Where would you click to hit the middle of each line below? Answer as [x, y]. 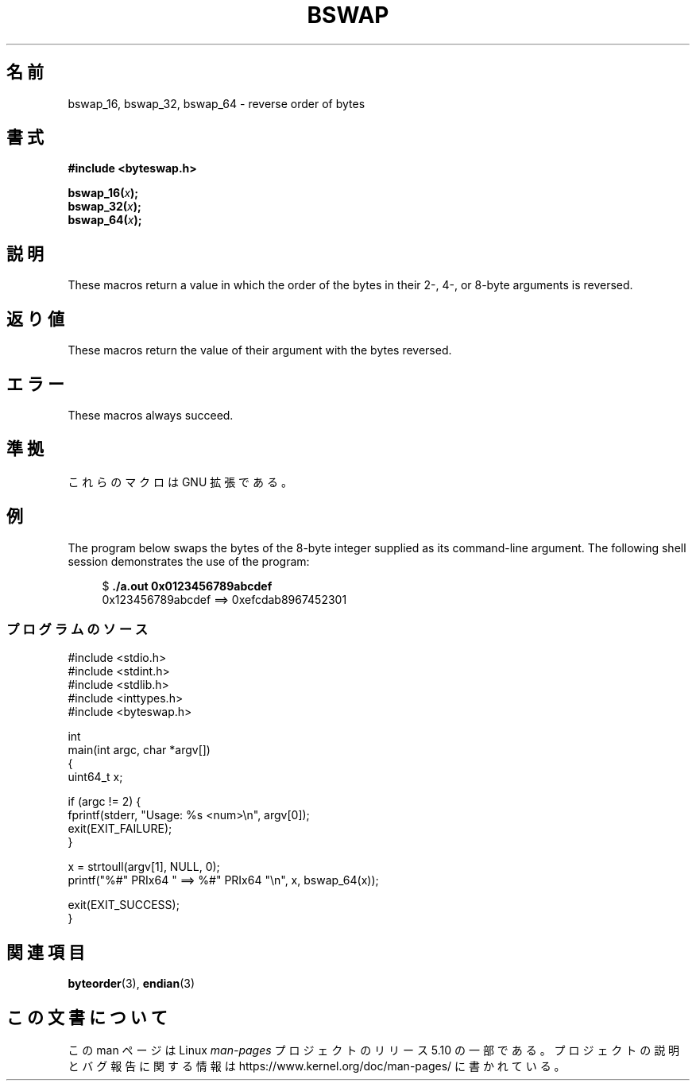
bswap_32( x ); [104, 207]
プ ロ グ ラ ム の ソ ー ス [77, 630]
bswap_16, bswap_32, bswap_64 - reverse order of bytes [217, 103]
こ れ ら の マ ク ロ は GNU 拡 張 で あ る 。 [180, 482]
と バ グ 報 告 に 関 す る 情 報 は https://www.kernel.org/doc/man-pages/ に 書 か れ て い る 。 [317, 1066]
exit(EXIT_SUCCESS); [124, 905]
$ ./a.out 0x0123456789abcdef [187, 586]
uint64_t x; [95, 777]
